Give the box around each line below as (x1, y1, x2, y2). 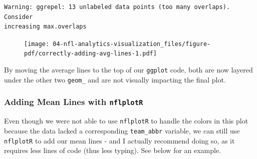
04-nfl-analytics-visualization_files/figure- (53, 40, 211, 47)
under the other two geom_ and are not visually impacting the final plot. (4, 74, 226, 84)
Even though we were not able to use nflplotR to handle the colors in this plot (4, 115, 248, 126)
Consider (4, 13, 33, 20)
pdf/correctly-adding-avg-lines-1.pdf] (24, 50, 157, 57)
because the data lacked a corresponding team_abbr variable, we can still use (4, 125, 240, 135)
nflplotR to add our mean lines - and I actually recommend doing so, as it (4, 135, 235, 145)
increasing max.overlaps (4, 23, 87, 30)
